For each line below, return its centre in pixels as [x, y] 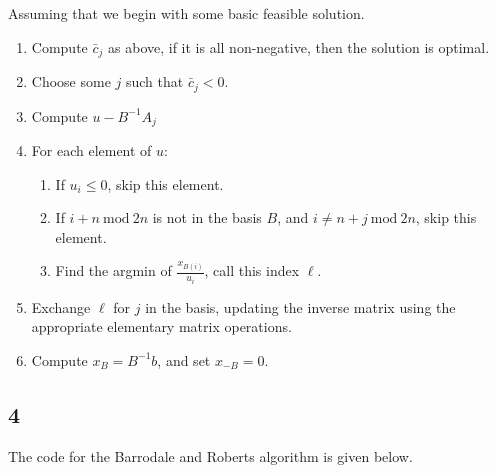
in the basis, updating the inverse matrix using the [300, 306]
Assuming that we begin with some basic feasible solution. [186, 13]
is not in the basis [207, 217]
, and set [184, 359]
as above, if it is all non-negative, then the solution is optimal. [299, 46]
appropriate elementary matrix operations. [161, 326]
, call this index [252, 270]
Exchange [61, 306]
